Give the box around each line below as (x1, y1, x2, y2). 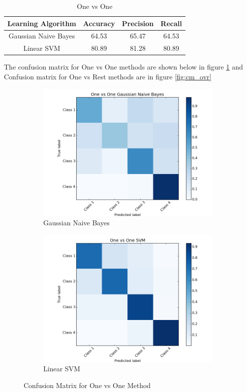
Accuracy (83, 18, 115, 28)
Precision (122, 18, 154, 28)
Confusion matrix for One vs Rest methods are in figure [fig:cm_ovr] (4, 71, 212, 81)
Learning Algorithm (7, 18, 76, 28)
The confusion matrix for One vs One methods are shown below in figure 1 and (4, 62, 243, 72)
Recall (160, 18, 182, 28)
